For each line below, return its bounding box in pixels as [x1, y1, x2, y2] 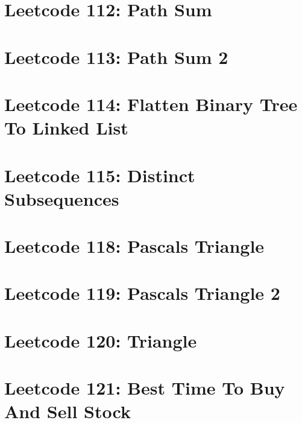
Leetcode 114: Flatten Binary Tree [4, 91, 298, 116]
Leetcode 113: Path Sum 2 [4, 44, 228, 69]
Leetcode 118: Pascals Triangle [4, 234, 265, 258]
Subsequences [4, 186, 119, 211]
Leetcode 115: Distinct [4, 162, 195, 187]
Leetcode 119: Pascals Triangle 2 [4, 281, 280, 305]
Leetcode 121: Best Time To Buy [4, 375, 285, 400]
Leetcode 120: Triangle [4, 328, 197, 352]
